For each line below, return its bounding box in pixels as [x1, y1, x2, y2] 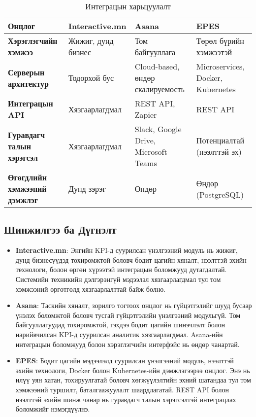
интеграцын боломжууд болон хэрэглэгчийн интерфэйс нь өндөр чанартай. [15, 339, 240, 349]
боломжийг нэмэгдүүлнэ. [15, 404, 90, 414]
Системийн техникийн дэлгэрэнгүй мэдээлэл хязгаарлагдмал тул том [15, 274, 221, 284]
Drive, [134, 135, 156, 146]
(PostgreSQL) [196, 188, 244, 200]
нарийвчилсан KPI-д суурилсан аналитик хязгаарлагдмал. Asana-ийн [15, 329, 223, 339]
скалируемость [134, 83, 185, 95]
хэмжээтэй [196, 46, 232, 58]
